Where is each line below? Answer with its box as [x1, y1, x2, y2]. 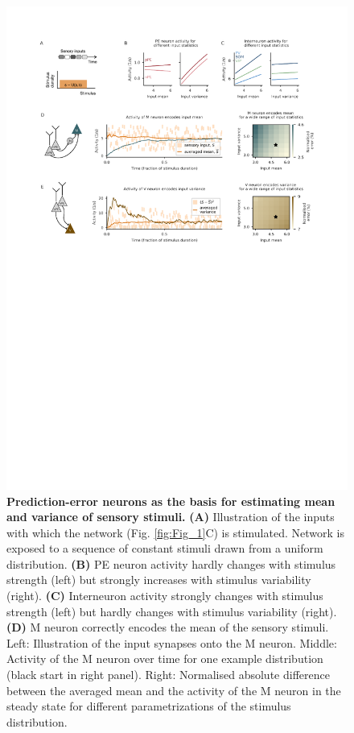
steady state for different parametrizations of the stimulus [6, 698, 291, 714]
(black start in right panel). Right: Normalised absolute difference [6, 666, 330, 683]
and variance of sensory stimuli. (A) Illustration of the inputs [6, 508, 335, 525]
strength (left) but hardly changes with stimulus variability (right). [6, 603, 337, 619]
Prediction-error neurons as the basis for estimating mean [6, 492, 335, 509]
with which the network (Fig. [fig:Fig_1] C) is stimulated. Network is [6, 524, 344, 540]
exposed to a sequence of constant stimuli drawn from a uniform [6, 540, 323, 557]
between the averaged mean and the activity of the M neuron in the [6, 681, 341, 698]
